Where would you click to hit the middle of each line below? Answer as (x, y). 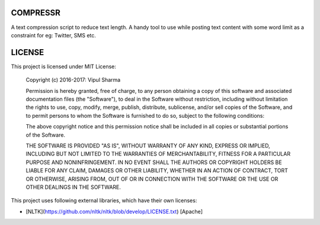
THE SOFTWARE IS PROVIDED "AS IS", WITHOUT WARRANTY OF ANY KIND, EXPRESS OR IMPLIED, (148, 146)
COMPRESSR (36, 13)
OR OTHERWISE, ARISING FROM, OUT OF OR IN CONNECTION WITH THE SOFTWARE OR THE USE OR (152, 179)
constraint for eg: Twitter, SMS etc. (53, 35)
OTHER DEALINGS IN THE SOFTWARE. (73, 187)
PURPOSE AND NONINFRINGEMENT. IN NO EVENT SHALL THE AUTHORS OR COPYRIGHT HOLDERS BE (154, 162)
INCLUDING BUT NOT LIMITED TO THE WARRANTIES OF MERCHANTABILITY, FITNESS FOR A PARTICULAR (158, 154)
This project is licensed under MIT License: (64, 66)
